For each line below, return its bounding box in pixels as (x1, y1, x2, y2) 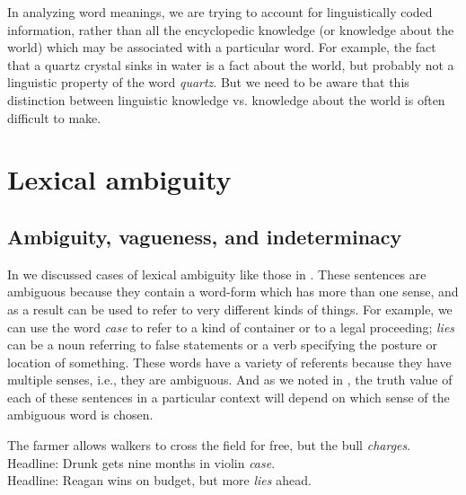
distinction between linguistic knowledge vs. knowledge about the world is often (7, 90, 445, 109)
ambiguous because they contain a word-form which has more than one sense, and (7, 282, 459, 301)
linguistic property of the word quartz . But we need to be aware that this (7, 73, 409, 92)
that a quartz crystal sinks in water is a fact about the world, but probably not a (7, 55, 454, 74)
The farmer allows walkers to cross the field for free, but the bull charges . (7, 436, 411, 455)
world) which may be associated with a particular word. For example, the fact (7, 38, 436, 57)
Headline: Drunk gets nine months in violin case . (7, 453, 276, 472)
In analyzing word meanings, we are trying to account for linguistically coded (7, 3, 433, 21)
